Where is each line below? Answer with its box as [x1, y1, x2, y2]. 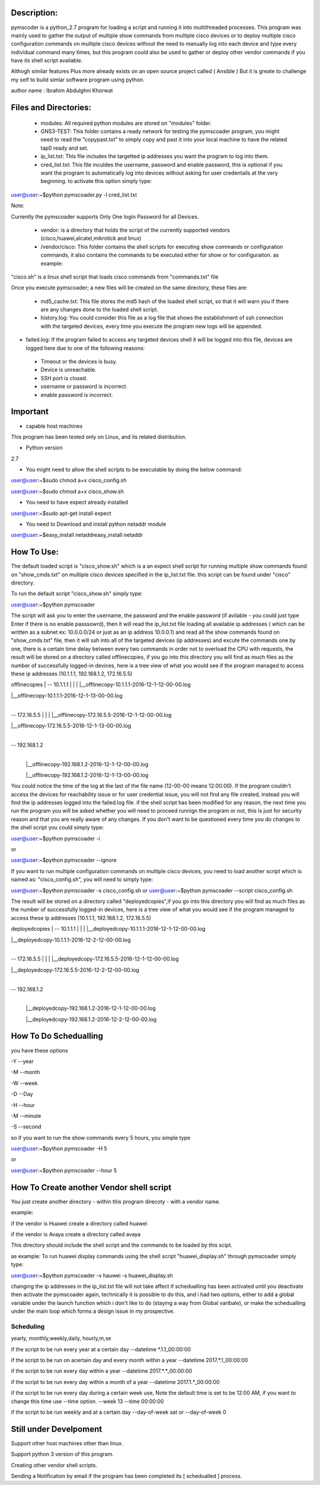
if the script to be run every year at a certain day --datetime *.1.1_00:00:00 [11, 1345, 191, 1353]
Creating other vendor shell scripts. [11, 1461, 98, 1468]
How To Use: [11, 547, 59, 557]
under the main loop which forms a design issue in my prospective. [11, 1307, 175, 1315]
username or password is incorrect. [40, 383, 127, 390]
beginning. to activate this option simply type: [40, 178, 152, 185]
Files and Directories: [11, 103, 92, 113]
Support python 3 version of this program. [11, 1451, 114, 1458]
